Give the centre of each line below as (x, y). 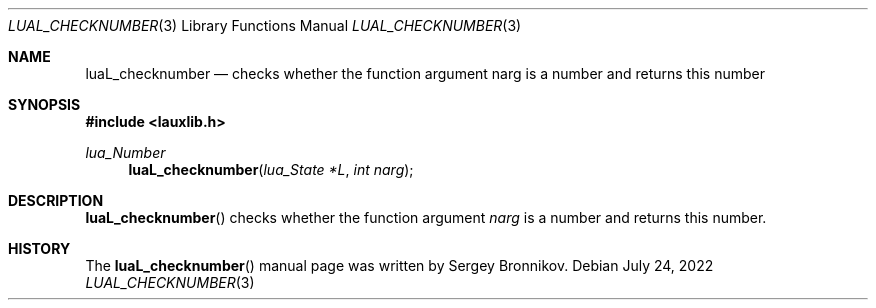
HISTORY (39, 248)
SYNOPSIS (44, 104)
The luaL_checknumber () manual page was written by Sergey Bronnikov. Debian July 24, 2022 (399, 265)
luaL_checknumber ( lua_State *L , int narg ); (271, 169)
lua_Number (125, 152)
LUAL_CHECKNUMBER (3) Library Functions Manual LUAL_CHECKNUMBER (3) (265, 25)
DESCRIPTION (56, 200)
